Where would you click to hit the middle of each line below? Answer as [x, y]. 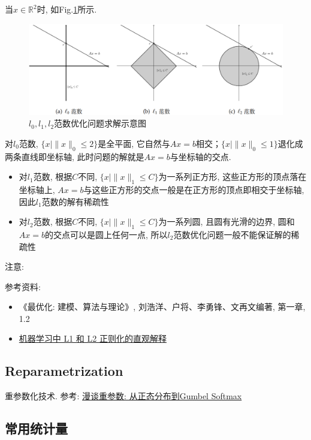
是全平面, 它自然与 [134, 143]
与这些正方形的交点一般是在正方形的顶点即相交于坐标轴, [194, 189]
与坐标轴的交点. [200, 156]
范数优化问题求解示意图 [100, 123]
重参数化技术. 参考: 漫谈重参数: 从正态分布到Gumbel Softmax [123, 396]
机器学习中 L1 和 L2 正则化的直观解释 [93, 338]
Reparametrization [64, 371]
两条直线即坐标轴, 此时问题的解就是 [75, 156]
